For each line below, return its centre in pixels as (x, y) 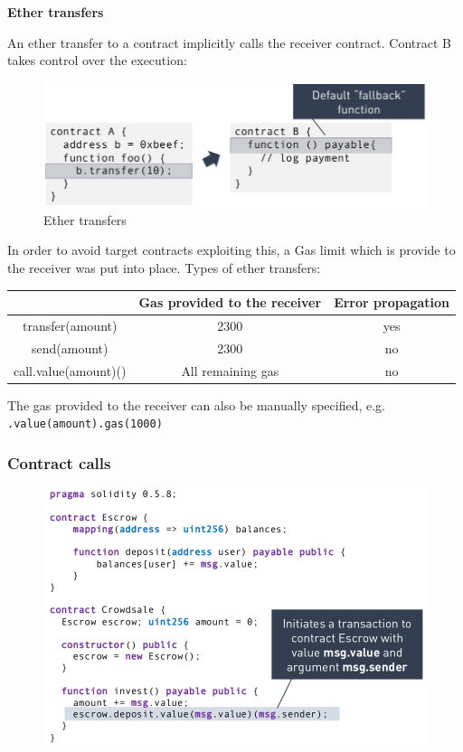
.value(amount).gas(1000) (85, 424)
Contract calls (59, 462)
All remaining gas (230, 370)
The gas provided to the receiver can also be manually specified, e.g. (196, 404)
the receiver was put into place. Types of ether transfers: (164, 268)
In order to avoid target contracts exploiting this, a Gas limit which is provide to (231, 250)
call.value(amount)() (70, 370)
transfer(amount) (70, 326)
